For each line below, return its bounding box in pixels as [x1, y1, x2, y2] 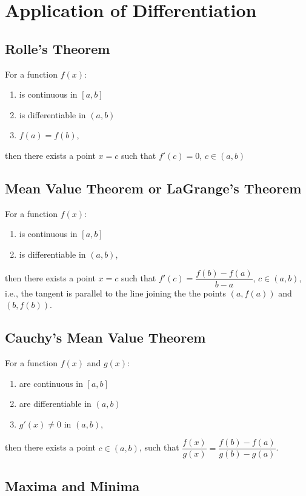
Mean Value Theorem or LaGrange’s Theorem [5, 178, 302, 197]
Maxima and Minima [5, 476, 140, 495]
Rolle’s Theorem [5, 39, 110, 58]
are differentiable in [19, 397, 91, 410]
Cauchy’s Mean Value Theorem [5, 328, 206, 347]
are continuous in [19, 377, 83, 389]
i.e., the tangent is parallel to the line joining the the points [5, 286, 226, 299]
